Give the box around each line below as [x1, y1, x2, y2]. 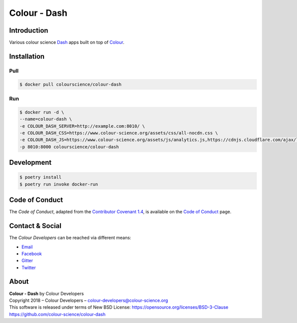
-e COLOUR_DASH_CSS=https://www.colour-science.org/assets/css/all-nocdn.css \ [19, 130, 218, 136]
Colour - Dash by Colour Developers [9, 290, 84, 296]
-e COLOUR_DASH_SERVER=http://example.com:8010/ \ [19, 123, 146, 129]
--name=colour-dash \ [19, 116, 72, 122]
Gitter [21, 258, 33, 264]
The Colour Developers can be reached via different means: [9, 235, 131, 241]
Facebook [21, 250, 42, 257]
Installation [9, 52, 45, 60]
